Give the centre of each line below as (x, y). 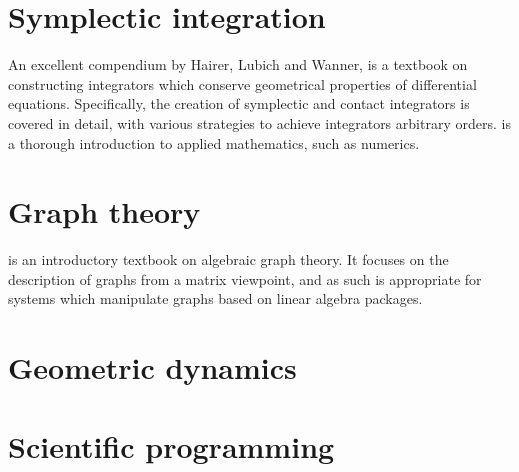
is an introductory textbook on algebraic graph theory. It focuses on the (228, 259)
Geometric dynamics (152, 367)
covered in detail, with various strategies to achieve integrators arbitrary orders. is (259, 122)
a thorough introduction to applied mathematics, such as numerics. (214, 142)
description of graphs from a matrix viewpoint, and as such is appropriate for (245, 278)
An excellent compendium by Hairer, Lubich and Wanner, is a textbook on (238, 64)
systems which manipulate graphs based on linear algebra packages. (215, 298)
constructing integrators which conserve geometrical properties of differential (242, 83)
